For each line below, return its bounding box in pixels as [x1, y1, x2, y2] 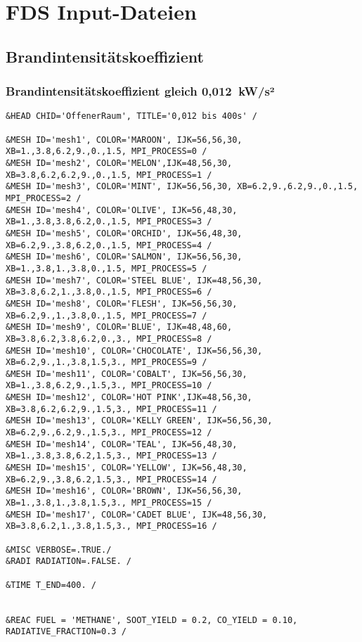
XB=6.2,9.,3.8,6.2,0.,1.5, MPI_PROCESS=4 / [6, 240, 212, 250]
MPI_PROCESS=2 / [6, 193, 82, 203]
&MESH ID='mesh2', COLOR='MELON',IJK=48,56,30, [6, 158, 233, 168]
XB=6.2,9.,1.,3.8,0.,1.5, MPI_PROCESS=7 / [6, 310, 207, 321]
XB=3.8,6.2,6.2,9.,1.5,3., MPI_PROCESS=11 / [6, 404, 217, 414]
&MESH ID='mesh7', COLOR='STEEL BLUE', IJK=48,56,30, [6, 275, 263, 285]
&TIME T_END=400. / [6, 579, 96, 590]
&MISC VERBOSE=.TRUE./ [6, 544, 112, 555]
